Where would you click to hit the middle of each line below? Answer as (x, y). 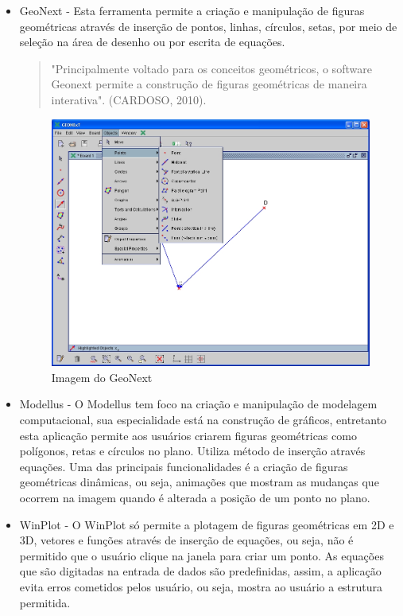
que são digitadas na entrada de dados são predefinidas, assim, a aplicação (200, 571)
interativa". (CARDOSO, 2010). (129, 99)
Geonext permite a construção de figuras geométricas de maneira (209, 84)
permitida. (45, 602)
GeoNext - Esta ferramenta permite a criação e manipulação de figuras (192, 10)
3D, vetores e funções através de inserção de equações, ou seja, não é (186, 540)
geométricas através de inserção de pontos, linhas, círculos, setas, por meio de (208, 26)
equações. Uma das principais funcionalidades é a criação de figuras (184, 466)
